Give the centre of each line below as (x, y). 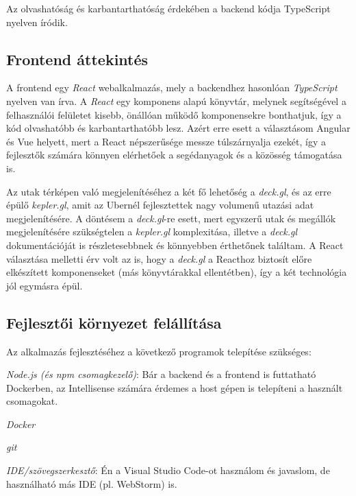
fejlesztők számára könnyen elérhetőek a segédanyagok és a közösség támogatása (174, 155)
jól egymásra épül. (44, 285)
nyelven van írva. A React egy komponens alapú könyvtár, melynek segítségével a (176, 101)
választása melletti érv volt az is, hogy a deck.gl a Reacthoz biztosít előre (159, 258)
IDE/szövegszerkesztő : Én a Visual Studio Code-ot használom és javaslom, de (168, 470)
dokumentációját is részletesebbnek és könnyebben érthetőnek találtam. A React (175, 245)
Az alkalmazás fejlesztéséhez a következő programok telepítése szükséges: (159, 351)
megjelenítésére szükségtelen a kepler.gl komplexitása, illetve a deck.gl (152, 232)
